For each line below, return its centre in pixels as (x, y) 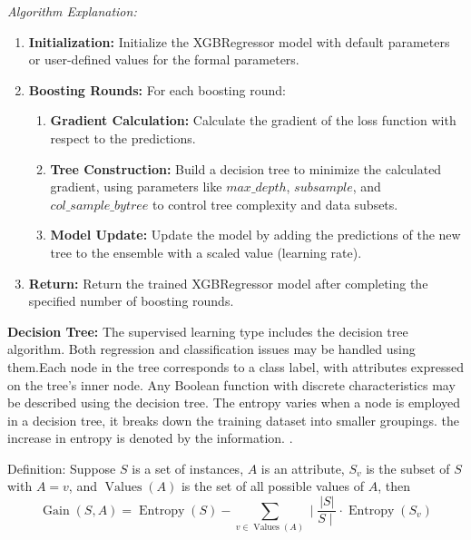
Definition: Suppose (62, 468)
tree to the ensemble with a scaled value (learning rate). (206, 252)
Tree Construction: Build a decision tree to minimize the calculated (246, 168)
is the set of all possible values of (272, 486)
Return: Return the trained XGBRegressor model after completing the (228, 283)
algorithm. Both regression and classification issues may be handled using (211, 349)
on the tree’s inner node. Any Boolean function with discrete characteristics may (231, 384)
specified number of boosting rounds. (131, 301)
